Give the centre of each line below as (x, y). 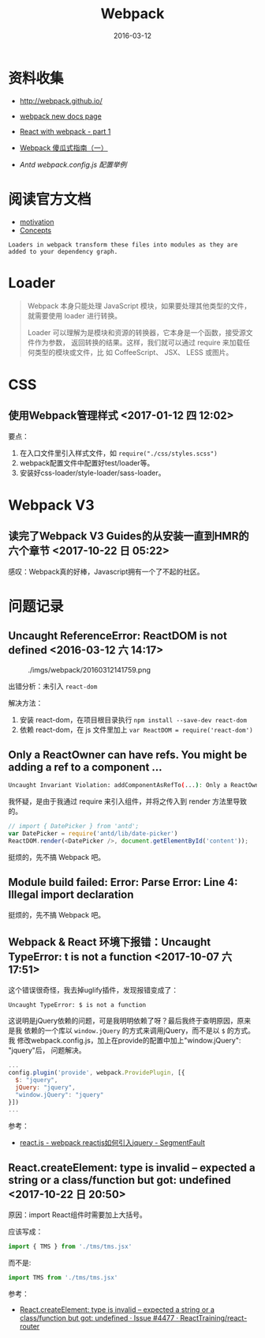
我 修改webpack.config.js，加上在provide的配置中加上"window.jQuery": (125, 1041)
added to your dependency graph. (63, 251)
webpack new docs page (61, 116)
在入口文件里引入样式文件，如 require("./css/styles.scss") (119, 453)
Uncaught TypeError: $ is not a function (77, 1004)
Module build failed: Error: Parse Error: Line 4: (123, 882)
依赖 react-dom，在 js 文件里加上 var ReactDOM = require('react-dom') (136, 729)
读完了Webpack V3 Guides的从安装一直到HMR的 (129, 536)
